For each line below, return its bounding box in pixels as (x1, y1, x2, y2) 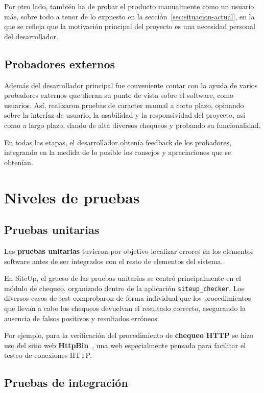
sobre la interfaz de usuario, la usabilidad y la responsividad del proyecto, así (4, 110, 246, 120)
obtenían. (4, 156, 33, 167)
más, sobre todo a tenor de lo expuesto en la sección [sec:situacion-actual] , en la (4, 11, 255, 21)
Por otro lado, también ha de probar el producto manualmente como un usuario (4, 1, 254, 11)
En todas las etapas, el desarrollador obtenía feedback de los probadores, (4, 137, 231, 147)
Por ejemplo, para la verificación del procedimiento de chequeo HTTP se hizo (4, 330, 254, 340)
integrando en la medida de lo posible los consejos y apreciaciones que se (4, 147, 231, 158)
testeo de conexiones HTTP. (4, 350, 92, 360)
